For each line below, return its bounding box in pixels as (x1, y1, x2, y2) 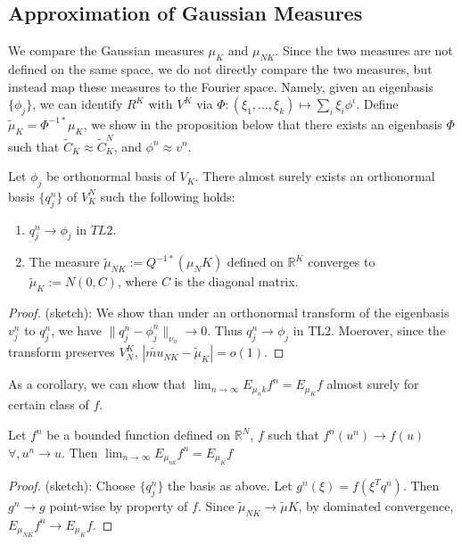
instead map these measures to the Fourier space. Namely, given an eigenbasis (8, 77, 433, 95)
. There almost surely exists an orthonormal (194, 167, 435, 185)
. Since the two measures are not (275, 41, 453, 60)
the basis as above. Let (168, 476, 293, 495)
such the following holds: (100, 186, 235, 205)
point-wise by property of (49, 496, 188, 515)
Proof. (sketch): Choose (8, 476, 136, 495)
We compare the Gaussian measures (8, 41, 204, 60)
